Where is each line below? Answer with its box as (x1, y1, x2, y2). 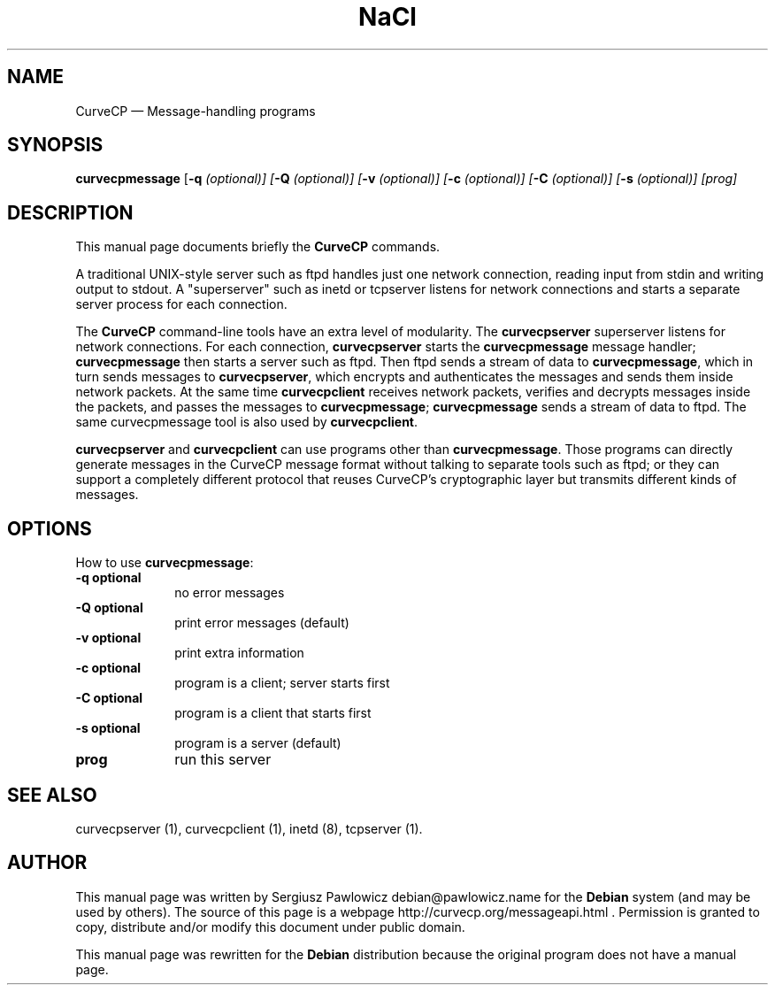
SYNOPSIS (7, 134, 104, 157)
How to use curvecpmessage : (75, 555, 254, 571)
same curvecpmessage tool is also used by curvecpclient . (75, 414, 418, 430)
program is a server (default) (174, 735, 341, 751)
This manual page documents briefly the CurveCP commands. (75, 239, 441, 255)
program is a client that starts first (174, 705, 372, 721)
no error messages (174, 585, 285, 601)
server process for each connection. (75, 296, 288, 312)
